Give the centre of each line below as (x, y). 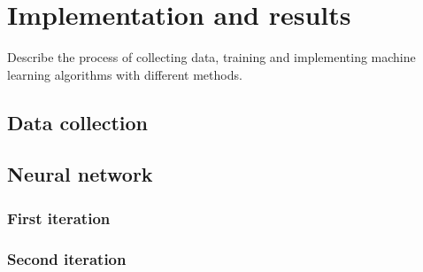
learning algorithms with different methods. (125, 74)
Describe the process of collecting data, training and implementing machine (211, 57)
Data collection (78, 122)
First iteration (59, 218)
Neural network (80, 174)
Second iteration (67, 258)
